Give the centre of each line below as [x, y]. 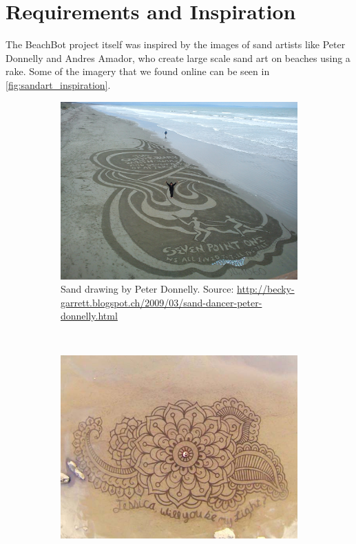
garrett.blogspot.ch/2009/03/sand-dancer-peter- [161, 302]
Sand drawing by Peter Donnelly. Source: [147, 289]
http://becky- [266, 289]
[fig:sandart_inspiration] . [58, 84]
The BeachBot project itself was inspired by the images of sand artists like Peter [176, 44]
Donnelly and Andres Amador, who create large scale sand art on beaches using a [178, 57]
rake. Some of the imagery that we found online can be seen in [138, 71]
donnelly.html [89, 316]
